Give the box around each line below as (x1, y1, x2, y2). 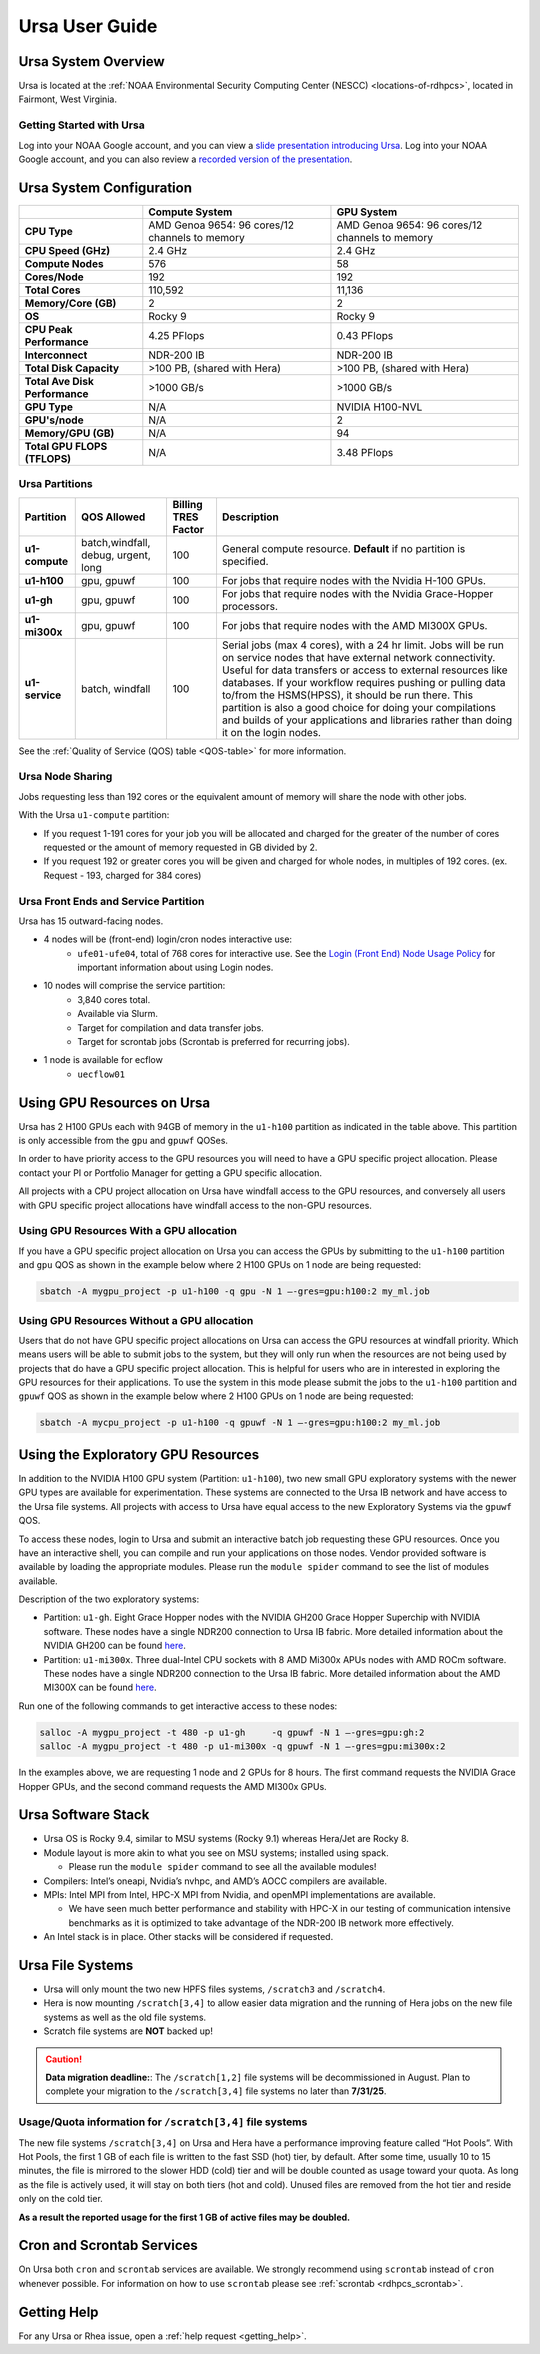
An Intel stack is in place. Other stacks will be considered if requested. (43, 1931, 334, 1943)
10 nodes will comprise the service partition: (43, 980, 226, 992)
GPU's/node (24, 413, 84, 427)
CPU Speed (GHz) (24, 243, 111, 257)
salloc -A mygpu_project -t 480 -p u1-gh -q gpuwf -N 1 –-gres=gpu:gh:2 (39, 1726, 425, 1738)
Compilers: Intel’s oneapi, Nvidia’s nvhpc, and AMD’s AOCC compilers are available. (43, 1875, 387, 1887)
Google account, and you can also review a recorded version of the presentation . (18, 153, 353, 165)
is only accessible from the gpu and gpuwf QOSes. (18, 1135, 229, 1147)
